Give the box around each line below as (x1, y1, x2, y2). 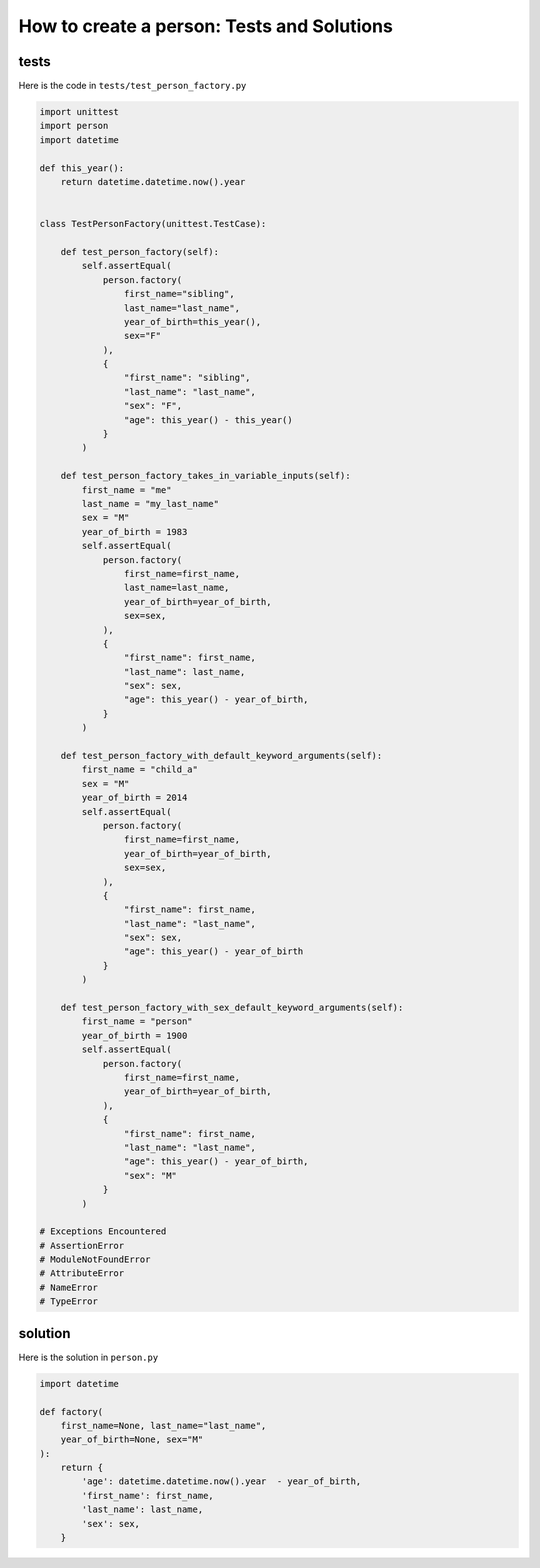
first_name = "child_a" (81, 764, 199, 775)
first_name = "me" (81, 484, 172, 495)
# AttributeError (39, 1268, 125, 1279)
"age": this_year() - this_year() (123, 414, 294, 425)
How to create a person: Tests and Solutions (18, 15, 394, 37)
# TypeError (39, 1296, 99, 1307)
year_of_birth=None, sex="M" (60, 1434, 204, 1445)
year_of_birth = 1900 (81, 1030, 188, 1041)
